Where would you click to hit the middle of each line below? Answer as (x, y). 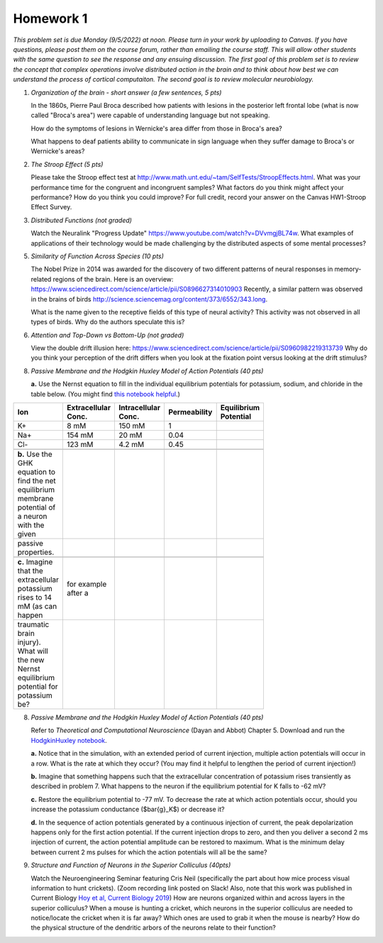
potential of (37, 507)
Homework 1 (50, 18)
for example (87, 584)
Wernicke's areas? (58, 151)
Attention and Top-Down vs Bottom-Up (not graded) (107, 335)
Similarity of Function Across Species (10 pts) (98, 256)
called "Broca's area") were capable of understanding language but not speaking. (150, 115)
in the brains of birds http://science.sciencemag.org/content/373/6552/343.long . (149, 299)
